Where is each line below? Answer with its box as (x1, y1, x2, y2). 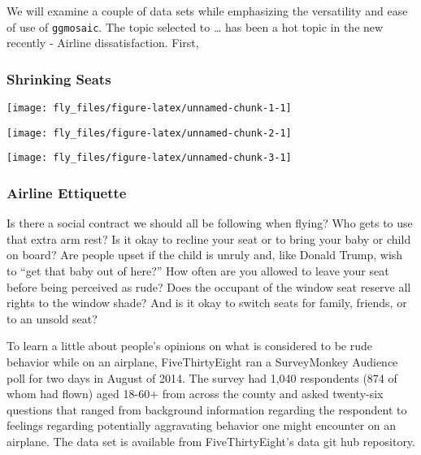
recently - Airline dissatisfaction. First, (7, 34, 199, 51)
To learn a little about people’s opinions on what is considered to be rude (7, 337, 373, 354)
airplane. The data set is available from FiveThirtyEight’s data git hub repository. (7, 432, 415, 449)
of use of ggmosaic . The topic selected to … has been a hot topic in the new (7, 18, 384, 35)
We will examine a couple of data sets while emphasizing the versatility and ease (7, 2, 408, 19)
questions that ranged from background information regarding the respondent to (7, 401, 407, 418)
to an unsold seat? (7, 310, 98, 327)
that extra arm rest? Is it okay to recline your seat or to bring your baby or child (7, 230, 411, 247)
